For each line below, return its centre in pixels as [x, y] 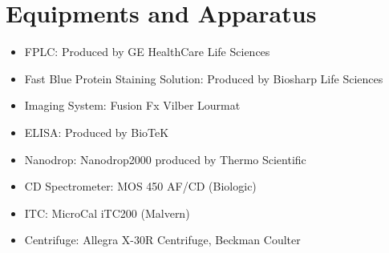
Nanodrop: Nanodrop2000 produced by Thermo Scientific [165, 159]
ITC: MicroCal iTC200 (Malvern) [107, 213]
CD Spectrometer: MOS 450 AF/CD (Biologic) [140, 186]
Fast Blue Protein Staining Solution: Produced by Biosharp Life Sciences [204, 78]
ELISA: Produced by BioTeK [97, 132]
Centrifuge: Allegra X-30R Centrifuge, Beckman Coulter [162, 240]
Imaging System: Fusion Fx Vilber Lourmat [132, 105]
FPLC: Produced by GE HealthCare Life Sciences [147, 52]
